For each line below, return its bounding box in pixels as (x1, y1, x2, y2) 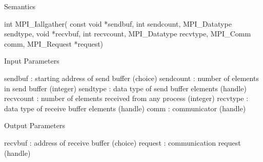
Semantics (4, 1, 36, 11)
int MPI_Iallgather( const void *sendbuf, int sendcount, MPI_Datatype (4, 18, 232, 29)
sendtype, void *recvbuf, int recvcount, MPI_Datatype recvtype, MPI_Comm (4, 28, 251, 39)
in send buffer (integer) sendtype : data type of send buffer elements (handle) (4, 83, 247, 93)
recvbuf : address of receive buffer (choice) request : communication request (4, 137, 241, 148)
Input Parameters (4, 55, 59, 66)
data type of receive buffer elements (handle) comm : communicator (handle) (4, 103, 246, 113)
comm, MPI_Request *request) (4, 38, 104, 49)
